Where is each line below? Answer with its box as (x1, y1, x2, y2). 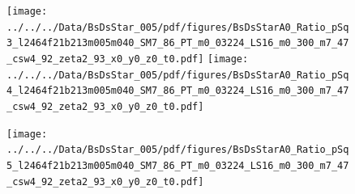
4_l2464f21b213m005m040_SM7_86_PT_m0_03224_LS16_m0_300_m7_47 (6, 85, 349, 97)
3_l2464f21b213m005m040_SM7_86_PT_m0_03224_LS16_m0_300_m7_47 (6, 37, 349, 49)
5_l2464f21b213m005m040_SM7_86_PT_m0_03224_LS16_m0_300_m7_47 (6, 159, 349, 171)
